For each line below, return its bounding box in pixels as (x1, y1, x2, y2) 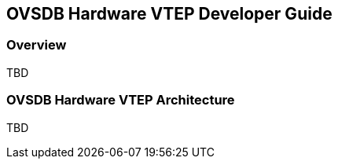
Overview (6, 37, 67, 53)
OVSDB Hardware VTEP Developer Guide (6, 4, 332, 24)
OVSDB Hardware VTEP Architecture (6, 92, 235, 108)
